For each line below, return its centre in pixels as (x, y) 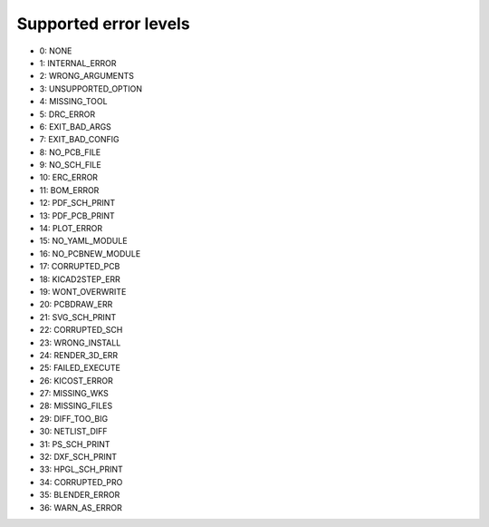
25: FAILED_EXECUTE (80, 368)
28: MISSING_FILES (76, 406)
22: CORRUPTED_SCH (81, 330)
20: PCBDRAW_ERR (76, 305)
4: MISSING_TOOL (73, 102)
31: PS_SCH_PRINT (75, 444)
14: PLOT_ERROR (71, 229)
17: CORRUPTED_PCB (80, 267)
